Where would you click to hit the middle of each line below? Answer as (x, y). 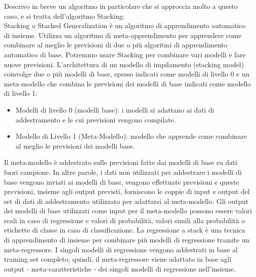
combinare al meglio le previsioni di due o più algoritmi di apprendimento (116, 45)
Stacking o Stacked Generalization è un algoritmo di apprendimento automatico (125, 25)
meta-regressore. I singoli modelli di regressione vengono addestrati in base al (121, 249)
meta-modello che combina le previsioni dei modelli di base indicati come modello (128, 83)
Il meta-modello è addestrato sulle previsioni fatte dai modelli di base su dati (121, 162)
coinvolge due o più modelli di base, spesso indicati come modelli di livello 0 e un (127, 74)
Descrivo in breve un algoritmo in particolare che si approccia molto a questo (121, 6)
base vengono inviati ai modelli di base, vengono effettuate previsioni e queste (122, 181)
